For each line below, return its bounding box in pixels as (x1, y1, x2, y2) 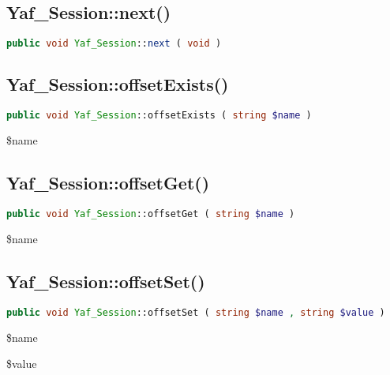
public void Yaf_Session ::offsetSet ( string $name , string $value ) (6, 306, 385, 318)
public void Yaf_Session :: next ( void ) (6, 38, 222, 50)
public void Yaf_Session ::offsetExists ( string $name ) (6, 110, 312, 122)
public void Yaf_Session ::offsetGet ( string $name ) (6, 208, 295, 219)
